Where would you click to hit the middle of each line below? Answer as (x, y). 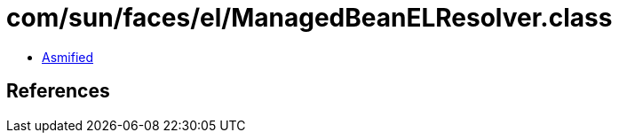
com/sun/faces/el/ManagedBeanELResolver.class (309, 18)
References (58, 91)
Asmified (68, 57)
